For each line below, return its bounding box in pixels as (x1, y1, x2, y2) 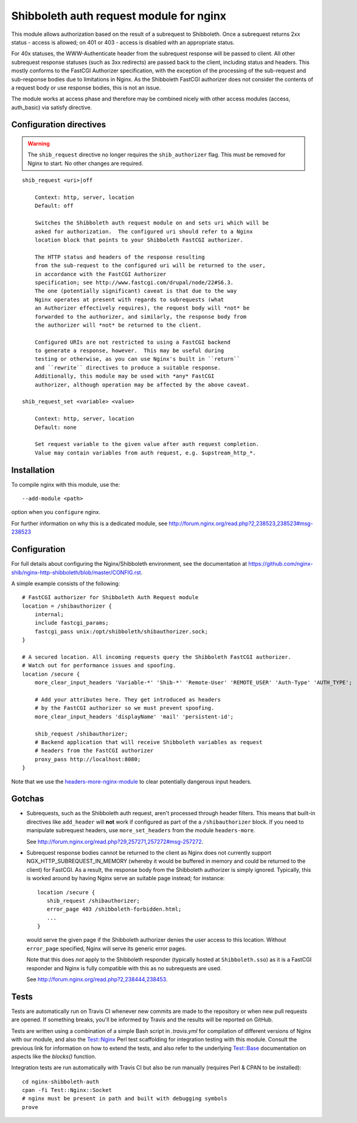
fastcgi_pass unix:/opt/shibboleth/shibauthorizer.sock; (34, 628, 208, 635)
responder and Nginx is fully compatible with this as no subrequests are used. (26, 964, 222, 972)
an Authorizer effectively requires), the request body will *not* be (34, 305, 250, 311)
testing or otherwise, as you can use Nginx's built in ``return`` (34, 356, 240, 363)
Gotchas (11, 794, 44, 804)
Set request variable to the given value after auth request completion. (34, 441, 260, 448)
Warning (27, 140, 50, 147)
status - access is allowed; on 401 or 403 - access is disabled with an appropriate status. (11, 38, 235, 46)
